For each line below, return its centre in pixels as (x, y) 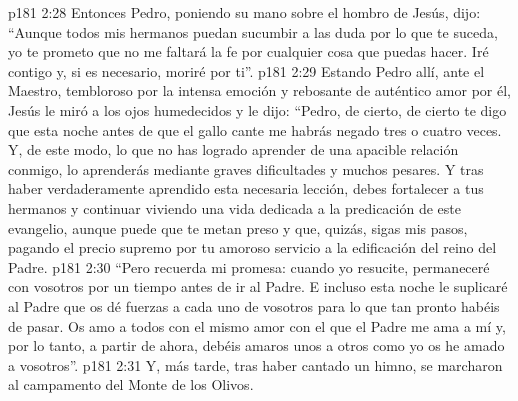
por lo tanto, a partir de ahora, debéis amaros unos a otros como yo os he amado (256, 345)
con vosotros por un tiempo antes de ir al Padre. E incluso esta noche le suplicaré (258, 286)
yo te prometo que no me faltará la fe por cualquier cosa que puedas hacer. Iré (248, 51)
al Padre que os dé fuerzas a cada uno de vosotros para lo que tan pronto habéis (254, 305)
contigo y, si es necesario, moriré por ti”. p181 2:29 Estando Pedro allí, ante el (246, 70)
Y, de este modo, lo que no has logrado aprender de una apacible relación (233, 149)
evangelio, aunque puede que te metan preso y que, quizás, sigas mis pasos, (238, 227)
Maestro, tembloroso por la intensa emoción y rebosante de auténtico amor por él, (259, 90)
